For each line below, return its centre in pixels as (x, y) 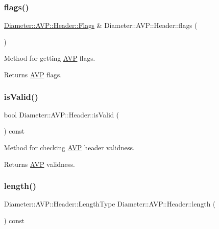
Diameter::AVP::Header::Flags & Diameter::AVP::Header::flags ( (101, 25)
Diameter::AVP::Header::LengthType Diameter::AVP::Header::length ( (110, 204)
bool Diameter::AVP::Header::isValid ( (61, 114)
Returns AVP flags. (33, 74)
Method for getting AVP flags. (49, 58)
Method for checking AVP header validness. (69, 147)
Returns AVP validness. (39, 164)
